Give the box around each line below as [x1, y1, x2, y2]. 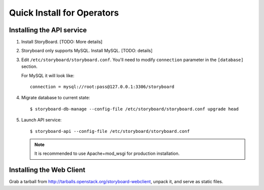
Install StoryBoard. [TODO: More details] [21, 39, 103, 45]
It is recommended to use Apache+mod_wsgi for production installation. [34, 150, 180, 156]
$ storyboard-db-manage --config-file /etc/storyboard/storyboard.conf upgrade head [30, 106, 239, 112]
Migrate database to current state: [21, 95, 90, 101]
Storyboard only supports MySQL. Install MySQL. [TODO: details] [21, 48, 153, 54]
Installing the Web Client [9, 166, 86, 174]
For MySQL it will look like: [21, 72, 75, 78]
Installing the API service [9, 26, 87, 34]
